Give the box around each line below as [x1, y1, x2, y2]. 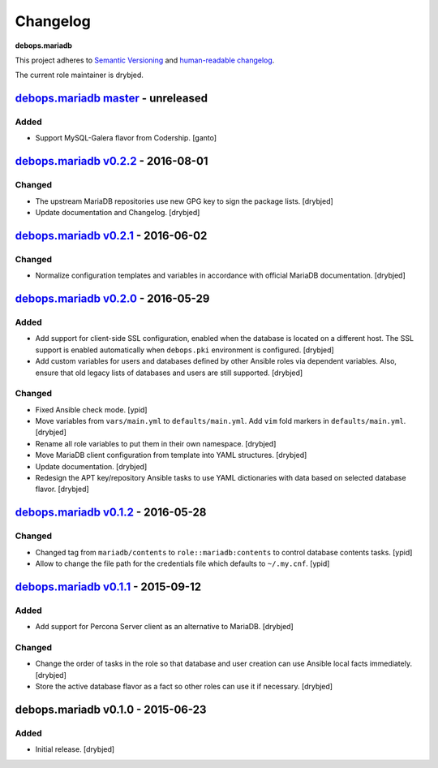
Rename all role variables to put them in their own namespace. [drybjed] [35, 438, 277, 448]
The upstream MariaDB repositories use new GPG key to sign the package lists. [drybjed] [35, 196, 334, 206]
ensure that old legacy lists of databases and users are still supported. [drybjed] [35, 368, 303, 378]
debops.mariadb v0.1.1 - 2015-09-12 [15, 580, 202, 593]
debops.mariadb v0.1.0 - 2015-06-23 [15, 702, 207, 716]
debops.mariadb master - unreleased [15, 92, 208, 106]
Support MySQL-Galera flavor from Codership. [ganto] [35, 133, 217, 143]
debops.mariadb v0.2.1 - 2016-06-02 [15, 228, 208, 243]
